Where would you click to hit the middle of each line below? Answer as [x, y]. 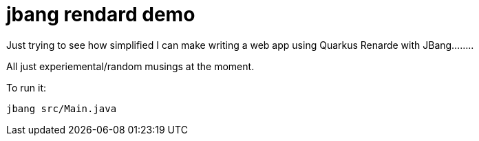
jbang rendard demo [101, 14]
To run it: [26, 87]
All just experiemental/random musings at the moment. [130, 66]
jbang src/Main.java [62, 108]
